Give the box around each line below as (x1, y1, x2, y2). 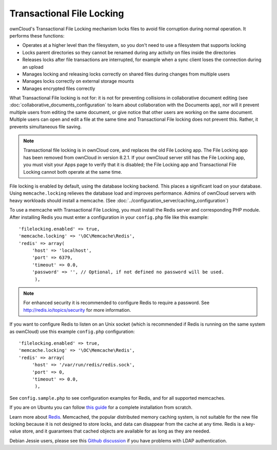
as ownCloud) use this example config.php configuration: (9, 328, 135, 334)
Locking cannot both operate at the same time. (23, 168, 123, 175)
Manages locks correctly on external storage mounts (22, 78, 134, 84)
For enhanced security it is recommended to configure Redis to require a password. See (23, 299, 210, 306)
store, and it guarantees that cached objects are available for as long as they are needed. (22, 428, 210, 434)
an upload (22, 64, 44, 70)
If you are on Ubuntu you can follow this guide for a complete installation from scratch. (9, 404, 192, 410)
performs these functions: (9, 32, 65, 39)
